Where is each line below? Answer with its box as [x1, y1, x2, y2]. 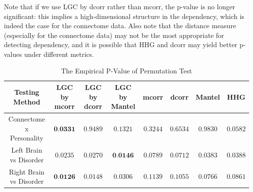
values [4, 49, 22, 59]
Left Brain [11, 145, 42, 155]
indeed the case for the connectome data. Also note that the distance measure [4, 20, 236, 31]
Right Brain [9, 166, 45, 176]
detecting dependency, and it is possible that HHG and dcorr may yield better [4, 39, 237, 50]
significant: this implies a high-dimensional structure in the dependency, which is [4, 11, 245, 21]
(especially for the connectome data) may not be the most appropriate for [4, 30, 224, 40]
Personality [10, 133, 44, 143]
